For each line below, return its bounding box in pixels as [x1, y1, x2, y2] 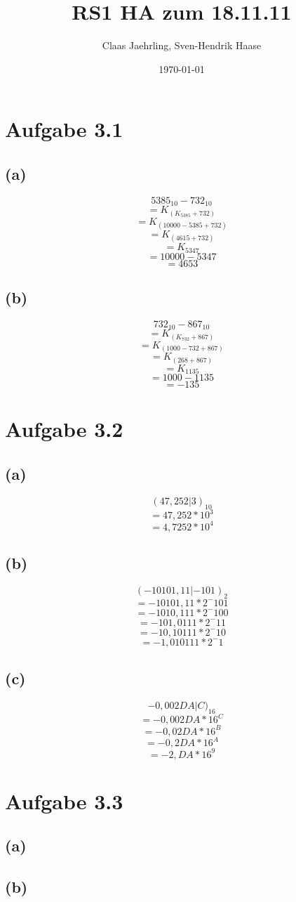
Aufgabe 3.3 [5, 786, 123, 815]
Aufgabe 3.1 [5, 115, 123, 143]
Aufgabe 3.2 [5, 414, 123, 443]
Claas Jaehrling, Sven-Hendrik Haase [102, 38, 262, 53]
